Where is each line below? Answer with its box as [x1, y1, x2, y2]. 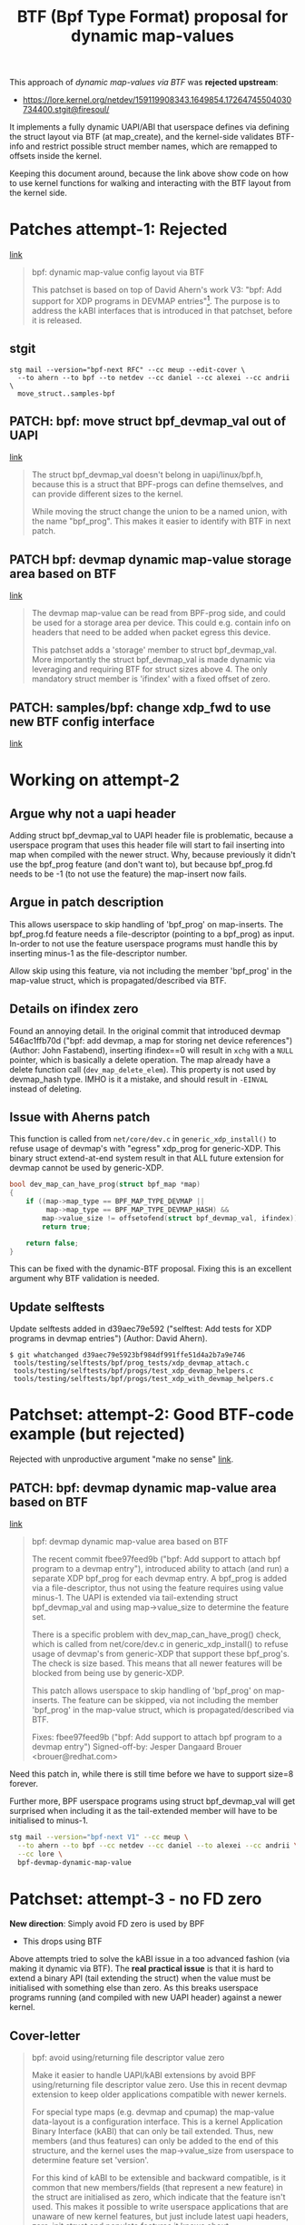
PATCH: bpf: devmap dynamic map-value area [9, 1480, 277, 1495]
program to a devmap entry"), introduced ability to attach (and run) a [31, 1563, 290, 1574]
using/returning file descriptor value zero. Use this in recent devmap [31, 2080, 288, 2091]
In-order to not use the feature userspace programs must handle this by [9, 937, 279, 949]
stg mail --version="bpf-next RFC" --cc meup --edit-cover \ [9, 365, 246, 374]
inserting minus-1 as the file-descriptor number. [9, 947, 188, 958]
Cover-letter [9, 2028, 81, 2044]
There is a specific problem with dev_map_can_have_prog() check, [31, 1629, 281, 1640]
